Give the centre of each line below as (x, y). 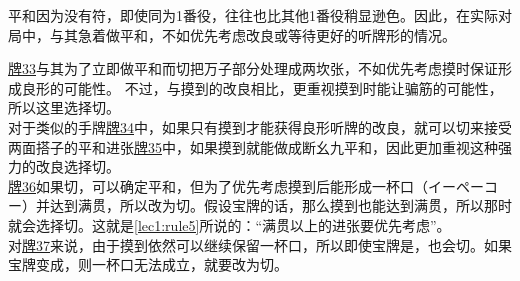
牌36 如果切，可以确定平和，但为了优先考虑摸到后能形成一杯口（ (218, 185)
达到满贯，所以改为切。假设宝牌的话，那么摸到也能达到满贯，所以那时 (280, 205)
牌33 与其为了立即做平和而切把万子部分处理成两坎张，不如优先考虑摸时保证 (253, 68)
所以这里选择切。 (64, 107)
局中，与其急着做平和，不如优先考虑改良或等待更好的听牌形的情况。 (232, 34)
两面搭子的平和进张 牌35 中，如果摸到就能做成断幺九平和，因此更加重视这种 (253, 146)
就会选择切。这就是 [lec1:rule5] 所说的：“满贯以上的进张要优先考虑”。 (229, 224)
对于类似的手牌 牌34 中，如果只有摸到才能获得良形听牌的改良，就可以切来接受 (260, 126)
